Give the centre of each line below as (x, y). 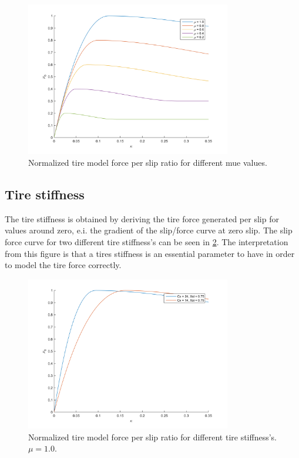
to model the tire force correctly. (63, 265)
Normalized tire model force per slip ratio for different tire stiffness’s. (153, 437)
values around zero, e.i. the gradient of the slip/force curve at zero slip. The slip (149, 230)
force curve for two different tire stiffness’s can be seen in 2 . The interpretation (147, 241)
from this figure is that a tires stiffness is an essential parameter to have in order (150, 253)
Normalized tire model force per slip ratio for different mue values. (148, 162)
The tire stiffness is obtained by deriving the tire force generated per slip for (142, 218)
